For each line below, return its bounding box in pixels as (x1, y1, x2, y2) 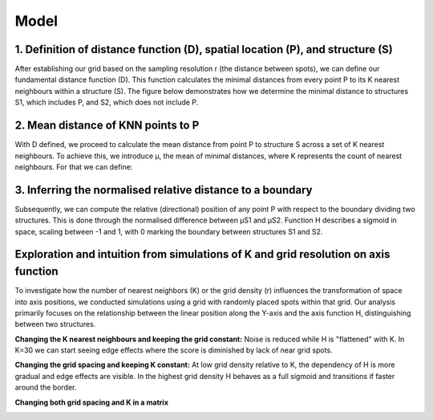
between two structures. (14, 320, 96, 329)
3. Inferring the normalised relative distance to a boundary (14, 183, 313, 197)
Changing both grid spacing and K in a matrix (14, 398, 168, 407)
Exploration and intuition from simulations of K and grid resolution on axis (14, 247, 391, 261)
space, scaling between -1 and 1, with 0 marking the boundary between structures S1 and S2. (14, 226, 323, 236)
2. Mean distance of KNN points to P (14, 119, 200, 133)
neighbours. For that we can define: (14, 161, 133, 172)
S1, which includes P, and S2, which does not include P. (14, 97, 199, 108)
